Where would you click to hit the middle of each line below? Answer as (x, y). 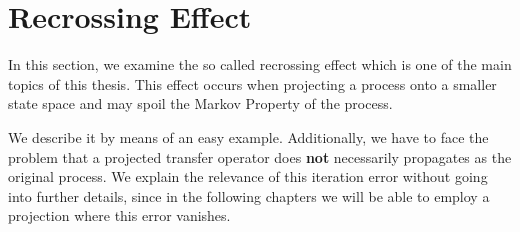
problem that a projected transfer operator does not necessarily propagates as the (260, 156)
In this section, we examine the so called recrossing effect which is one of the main (260, 64)
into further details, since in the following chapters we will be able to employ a (249, 195)
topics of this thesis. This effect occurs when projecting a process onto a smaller (252, 83)
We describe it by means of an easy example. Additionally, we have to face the (248, 136)
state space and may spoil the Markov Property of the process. (200, 103)
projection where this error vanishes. (119, 215)
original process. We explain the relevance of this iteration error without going (248, 176)
